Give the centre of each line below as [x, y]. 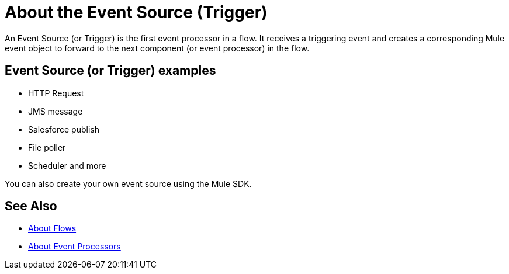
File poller [47, 147]
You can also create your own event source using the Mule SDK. [128, 183]
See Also [31, 206]
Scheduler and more [67, 165]
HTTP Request [56, 93]
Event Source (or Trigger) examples [110, 71]
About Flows [52, 228]
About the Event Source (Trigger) [136, 12]
